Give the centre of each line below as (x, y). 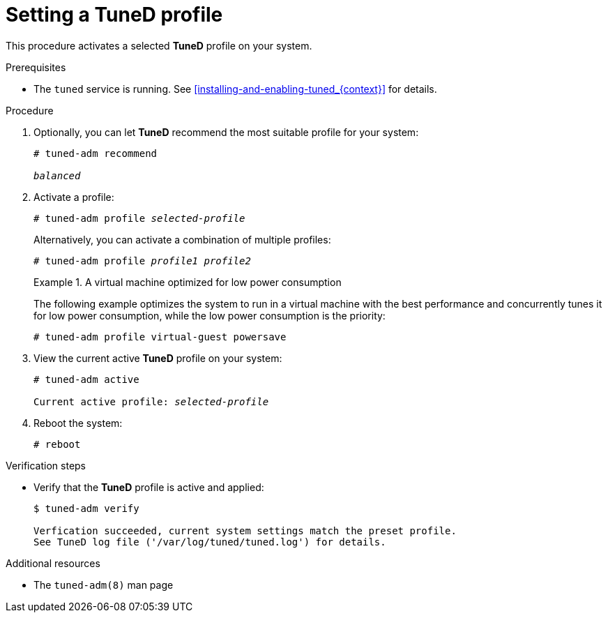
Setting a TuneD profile (114, 15)
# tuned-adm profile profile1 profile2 (142, 261)
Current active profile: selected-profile (151, 401)
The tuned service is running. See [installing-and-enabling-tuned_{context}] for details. (235, 89)
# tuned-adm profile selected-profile (139, 218)
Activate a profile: (74, 197)
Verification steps (46, 465)
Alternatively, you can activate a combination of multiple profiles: (182, 239)
